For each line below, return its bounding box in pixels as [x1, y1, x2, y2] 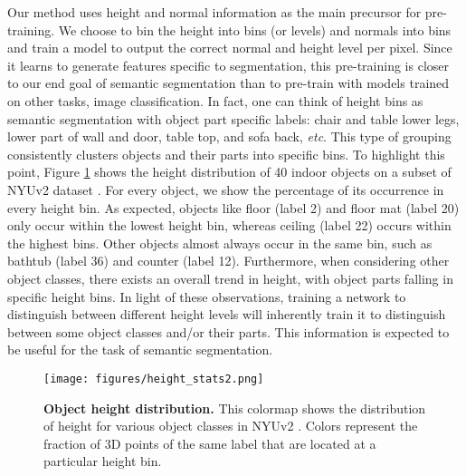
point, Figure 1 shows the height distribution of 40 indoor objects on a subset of [7, 162, 452, 181]
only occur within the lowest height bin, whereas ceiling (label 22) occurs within [7, 216, 452, 235]
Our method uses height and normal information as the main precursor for [7, 3, 422, 21]
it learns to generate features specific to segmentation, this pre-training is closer [7, 55, 450, 74]
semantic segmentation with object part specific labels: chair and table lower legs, [7, 109, 460, 128]
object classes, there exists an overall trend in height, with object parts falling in [7, 268, 453, 287]
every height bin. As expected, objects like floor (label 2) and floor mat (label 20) [7, 198, 460, 217]
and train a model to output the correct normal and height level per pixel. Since [7, 38, 452, 57]
